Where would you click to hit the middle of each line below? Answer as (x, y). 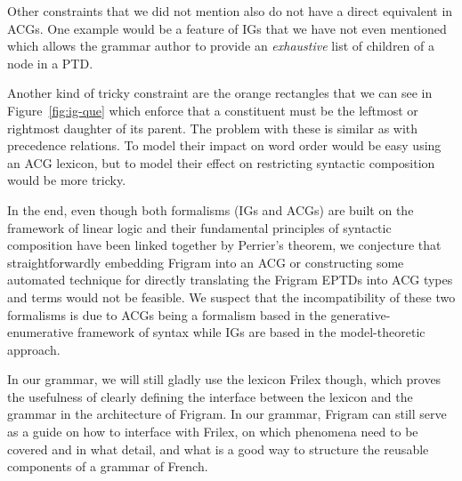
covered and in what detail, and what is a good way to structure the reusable (218, 449)
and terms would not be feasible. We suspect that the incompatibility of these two (231, 297)
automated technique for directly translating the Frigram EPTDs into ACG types (230, 280)
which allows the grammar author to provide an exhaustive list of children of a (221, 46)
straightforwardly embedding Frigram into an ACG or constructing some (206, 262)
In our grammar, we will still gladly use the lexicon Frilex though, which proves (224, 379)
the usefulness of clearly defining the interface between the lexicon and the (210, 396)
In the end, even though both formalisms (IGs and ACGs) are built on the (211, 209)
